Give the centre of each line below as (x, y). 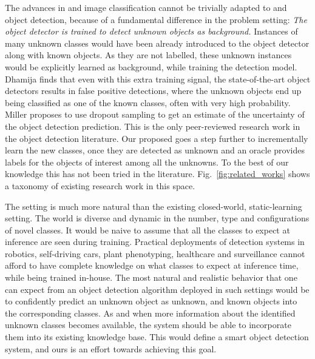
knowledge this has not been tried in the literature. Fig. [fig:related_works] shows (157, 174)
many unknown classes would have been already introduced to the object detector (157, 43)
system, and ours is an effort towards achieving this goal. (111, 348)
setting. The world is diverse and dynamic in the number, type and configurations (157, 218)
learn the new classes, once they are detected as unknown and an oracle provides (155, 150)
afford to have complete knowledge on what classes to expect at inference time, (152, 265)
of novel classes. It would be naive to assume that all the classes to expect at (147, 230)
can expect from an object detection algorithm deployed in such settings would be (157, 289)
